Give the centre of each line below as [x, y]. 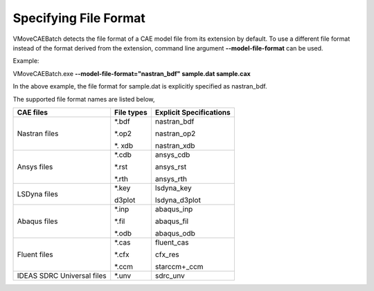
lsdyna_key [173, 188]
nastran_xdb [175, 145]
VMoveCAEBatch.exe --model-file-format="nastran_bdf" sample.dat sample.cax [132, 73]
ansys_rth [171, 178]
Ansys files [35, 167]
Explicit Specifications [193, 112]
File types [131, 112]
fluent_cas [172, 242]
